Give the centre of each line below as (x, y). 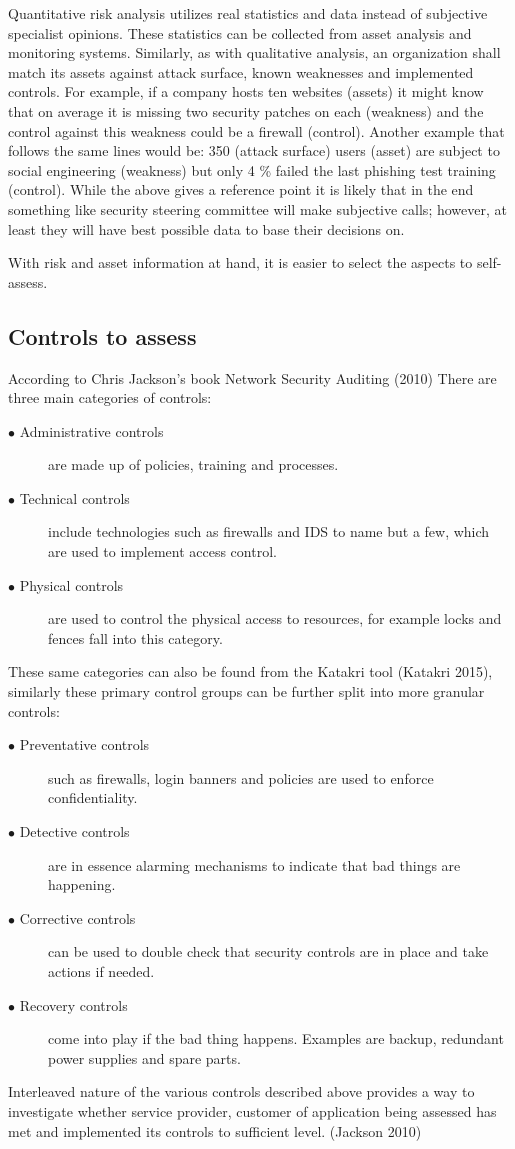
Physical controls (71, 584)
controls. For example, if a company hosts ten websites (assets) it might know (246, 91)
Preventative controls (84, 744)
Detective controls (74, 831)
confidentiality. (93, 797)
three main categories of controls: (110, 397)
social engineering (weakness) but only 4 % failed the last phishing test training (252, 169)
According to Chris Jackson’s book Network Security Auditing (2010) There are (252, 377)
